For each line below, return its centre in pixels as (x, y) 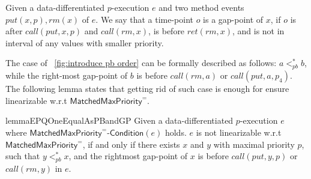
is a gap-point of (233, 19)
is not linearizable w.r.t (239, 132)
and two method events (201, 7)
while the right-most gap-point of (67, 75)
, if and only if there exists (131, 144)
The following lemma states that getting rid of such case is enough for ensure (147, 89)
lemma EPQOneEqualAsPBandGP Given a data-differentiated (119, 120)
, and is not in (258, 31)
